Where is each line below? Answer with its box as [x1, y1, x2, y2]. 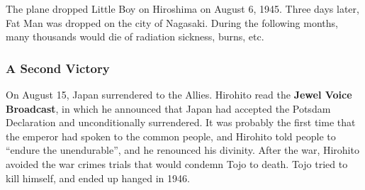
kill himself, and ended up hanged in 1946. [6, 170, 190, 185]
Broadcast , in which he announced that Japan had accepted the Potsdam [6, 101, 331, 116]
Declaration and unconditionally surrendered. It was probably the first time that [6, 115, 356, 130]
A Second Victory [6, 59, 110, 77]
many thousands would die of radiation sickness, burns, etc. [6, 29, 264, 44]
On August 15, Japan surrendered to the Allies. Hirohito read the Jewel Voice [6, 87, 352, 101]
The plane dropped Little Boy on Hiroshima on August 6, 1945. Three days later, [6, 1, 359, 16]
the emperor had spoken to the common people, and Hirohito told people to [6, 128, 336, 143]
